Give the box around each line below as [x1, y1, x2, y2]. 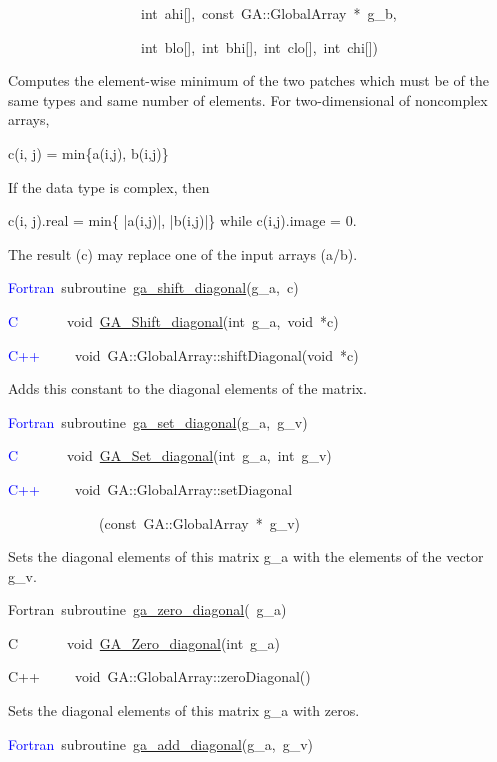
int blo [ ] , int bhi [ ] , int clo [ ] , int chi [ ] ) [140, 36, 379, 57]
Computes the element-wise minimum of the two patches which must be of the [8, 70, 489, 91]
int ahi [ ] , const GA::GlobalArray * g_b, [140, 3, 397, 23]
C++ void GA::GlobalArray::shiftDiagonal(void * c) [8, 344, 359, 365]
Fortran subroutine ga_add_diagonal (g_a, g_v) [8, 733, 313, 754]
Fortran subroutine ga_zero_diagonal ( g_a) [8, 599, 287, 620]
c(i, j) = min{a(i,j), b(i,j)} [8, 142, 169, 163]
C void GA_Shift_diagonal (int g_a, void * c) [8, 310, 339, 331]
